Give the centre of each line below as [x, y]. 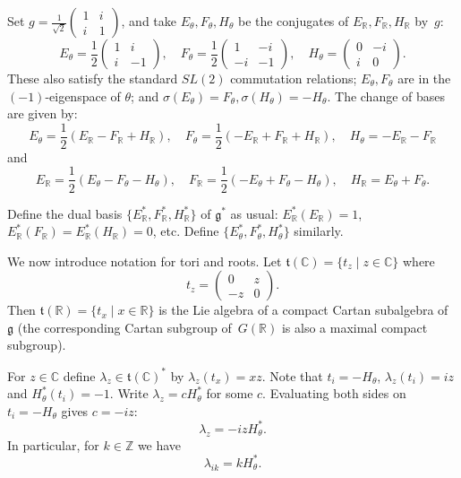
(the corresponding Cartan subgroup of [124, 327]
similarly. [319, 231]
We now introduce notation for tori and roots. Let [145, 261]
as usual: [254, 213]
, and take [149, 21]
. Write [129, 393]
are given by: [43, 113]
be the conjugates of [293, 21]
